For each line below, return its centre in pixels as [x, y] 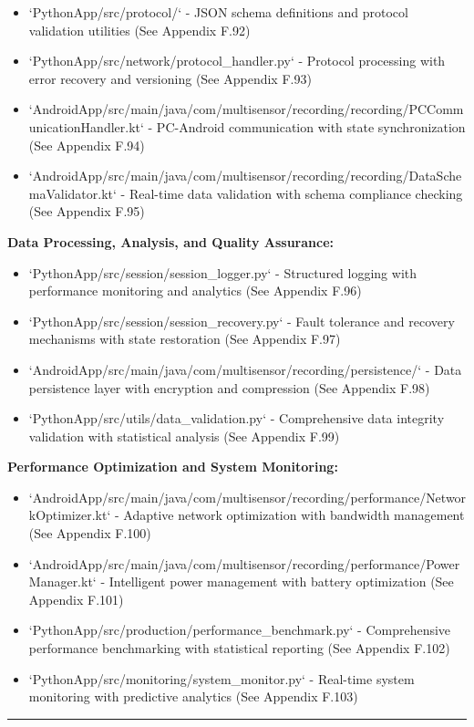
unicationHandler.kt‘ [86, 126]
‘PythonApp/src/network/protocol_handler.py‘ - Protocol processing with [237, 61]
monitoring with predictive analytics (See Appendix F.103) [193, 696]
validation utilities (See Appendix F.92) [139, 30]
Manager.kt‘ [62, 582]
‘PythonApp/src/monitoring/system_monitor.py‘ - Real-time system [222, 678]
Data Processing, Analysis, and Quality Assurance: [170, 241]
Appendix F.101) [76, 599]
